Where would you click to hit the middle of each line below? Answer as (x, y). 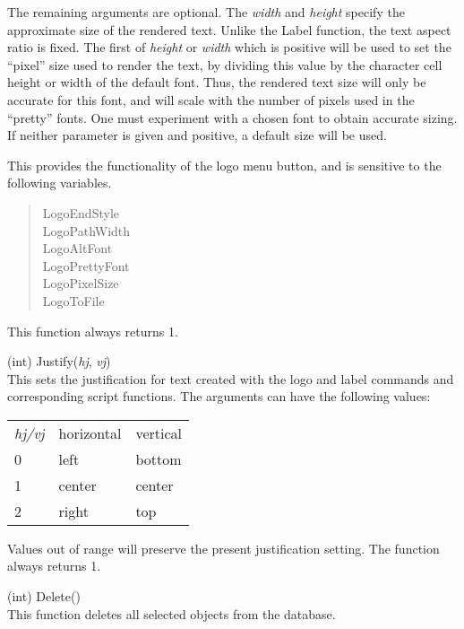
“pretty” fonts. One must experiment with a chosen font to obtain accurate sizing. (232, 117)
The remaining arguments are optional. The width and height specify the (206, 12)
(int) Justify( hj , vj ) (59, 361)
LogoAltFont (77, 248)
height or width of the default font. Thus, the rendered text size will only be (217, 82)
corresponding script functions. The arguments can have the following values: (219, 396)
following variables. (60, 183)
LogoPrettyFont (86, 265)
